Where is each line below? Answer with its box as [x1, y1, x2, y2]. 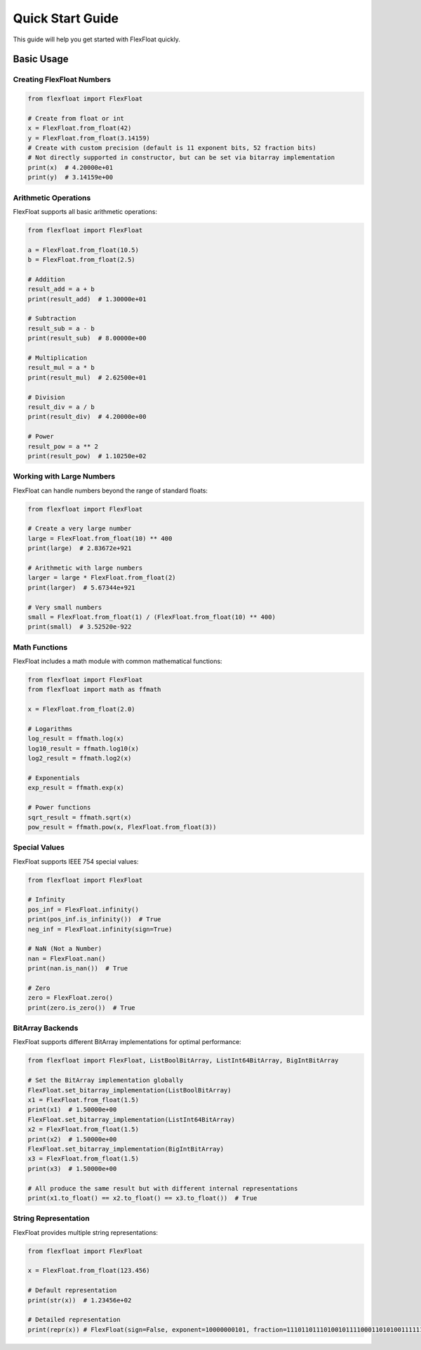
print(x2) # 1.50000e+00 [27, 1135, 117, 1143]
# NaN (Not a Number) [27, 944, 102, 953]
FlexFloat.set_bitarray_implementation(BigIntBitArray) [27, 1144, 225, 1153]
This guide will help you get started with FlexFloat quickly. [13, 35, 180, 44]
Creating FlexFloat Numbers [13, 74, 112, 84]
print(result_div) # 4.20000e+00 [27, 413, 147, 421]
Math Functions [13, 642, 68, 652]
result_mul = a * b [27, 363, 95, 372]
